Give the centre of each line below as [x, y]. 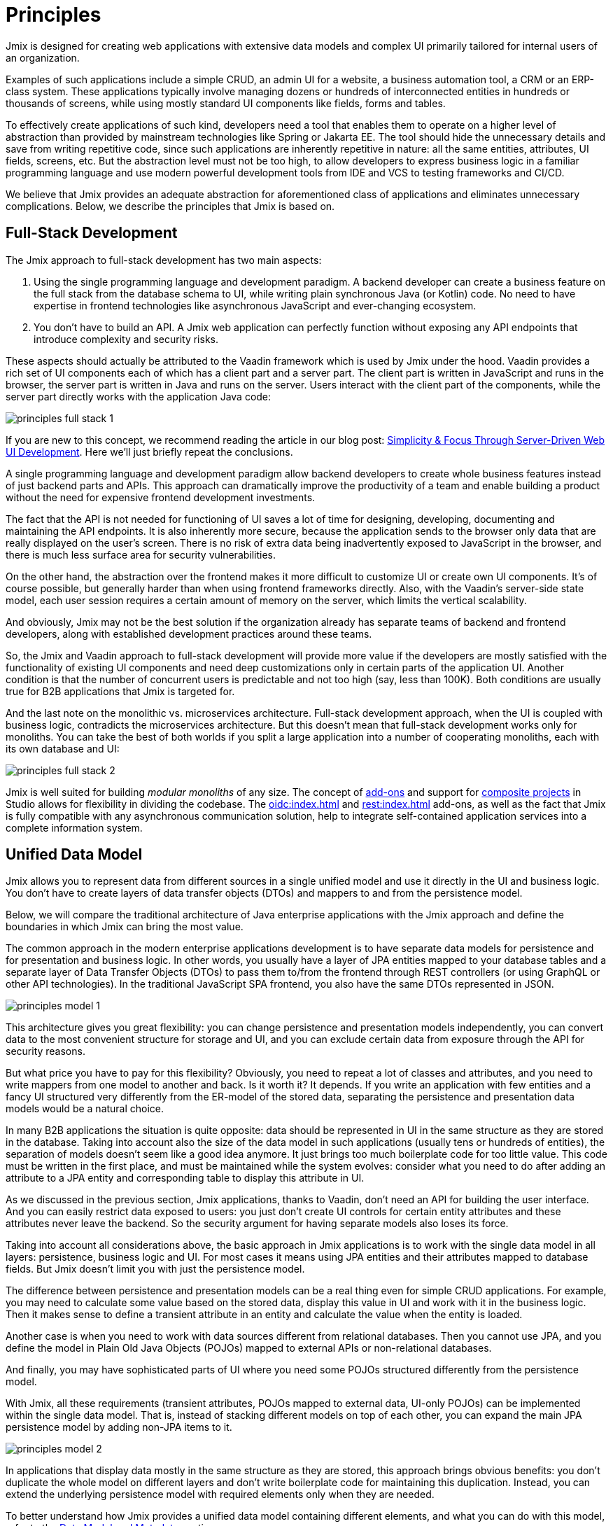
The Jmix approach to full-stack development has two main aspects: [164, 260]
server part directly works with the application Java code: [139, 396]
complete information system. [74, 827]
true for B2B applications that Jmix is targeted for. [120, 691]
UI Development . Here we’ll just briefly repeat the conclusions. [149, 451]
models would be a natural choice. [85, 1109]
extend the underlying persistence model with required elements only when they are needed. [220, 1494]
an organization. [43, 57]
